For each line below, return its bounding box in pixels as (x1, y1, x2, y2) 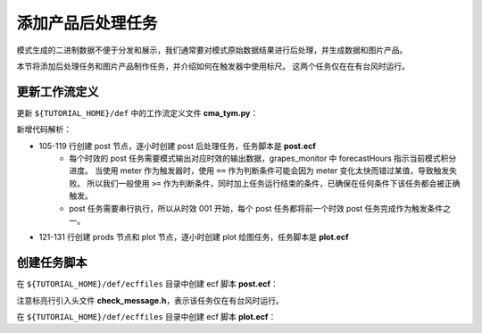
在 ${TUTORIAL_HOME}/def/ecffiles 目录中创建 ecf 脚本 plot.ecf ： (16, 312, 277, 322)
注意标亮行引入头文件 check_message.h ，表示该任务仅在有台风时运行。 (16, 295, 285, 305)
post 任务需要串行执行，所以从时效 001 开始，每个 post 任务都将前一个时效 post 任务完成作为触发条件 (69, 203, 444, 213)
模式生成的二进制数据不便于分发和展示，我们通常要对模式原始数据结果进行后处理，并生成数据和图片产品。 (16, 45, 408, 55)
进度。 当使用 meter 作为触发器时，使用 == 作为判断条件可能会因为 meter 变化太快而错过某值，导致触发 (69, 165, 450, 176)
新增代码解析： (16, 124, 71, 135)
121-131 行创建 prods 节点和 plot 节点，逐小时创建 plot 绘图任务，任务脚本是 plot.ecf (38, 232, 349, 243)
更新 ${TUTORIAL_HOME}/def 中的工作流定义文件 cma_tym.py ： (16, 107, 259, 118)
